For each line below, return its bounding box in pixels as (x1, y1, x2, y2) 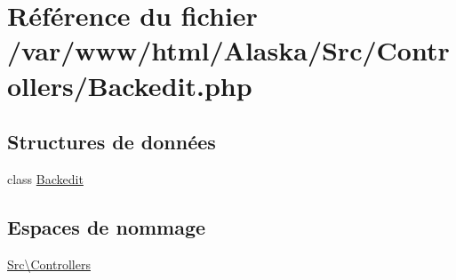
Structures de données (7, 128, 216, 156)
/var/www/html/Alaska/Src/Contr (7, 32, 450, 68)
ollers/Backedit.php (7, 67, 252, 103)
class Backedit (7, 169, 84, 188)
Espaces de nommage (7, 212, 206, 240)
